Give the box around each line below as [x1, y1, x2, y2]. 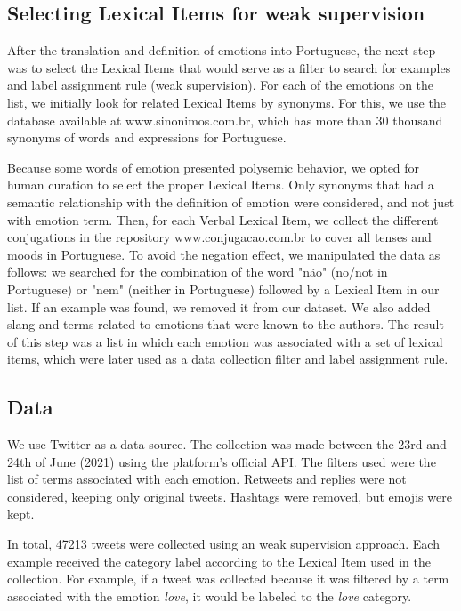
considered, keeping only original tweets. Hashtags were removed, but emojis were [7, 486, 452, 505]
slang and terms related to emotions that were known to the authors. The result [7, 315, 444, 334]
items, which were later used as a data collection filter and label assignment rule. [7, 350, 449, 368]
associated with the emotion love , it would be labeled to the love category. [7, 586, 412, 605]
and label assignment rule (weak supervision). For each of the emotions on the [7, 76, 434, 94]
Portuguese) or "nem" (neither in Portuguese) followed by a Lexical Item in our [7, 279, 440, 298]
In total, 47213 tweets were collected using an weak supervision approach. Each [7, 535, 440, 553]
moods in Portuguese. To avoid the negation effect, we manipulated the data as [7, 245, 441, 263]
